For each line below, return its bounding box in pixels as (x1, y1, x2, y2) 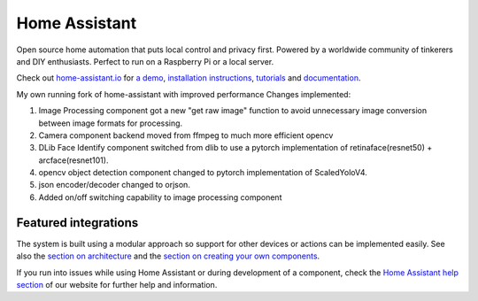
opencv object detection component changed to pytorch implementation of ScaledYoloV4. (38, 167, 367, 178)
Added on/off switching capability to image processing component (38, 191, 282, 203)
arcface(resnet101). (38, 155, 109, 166)
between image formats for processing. (38, 118, 183, 128)
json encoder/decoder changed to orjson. (38, 180, 190, 190)
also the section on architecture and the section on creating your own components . (16, 251, 320, 261)
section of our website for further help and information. (16, 279, 218, 289)
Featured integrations (16, 215, 139, 230)
